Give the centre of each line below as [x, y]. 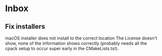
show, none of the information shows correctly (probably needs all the [76, 43]
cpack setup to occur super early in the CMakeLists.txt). [62, 48]
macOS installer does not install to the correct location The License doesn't [81, 38]
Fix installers [25, 27]
